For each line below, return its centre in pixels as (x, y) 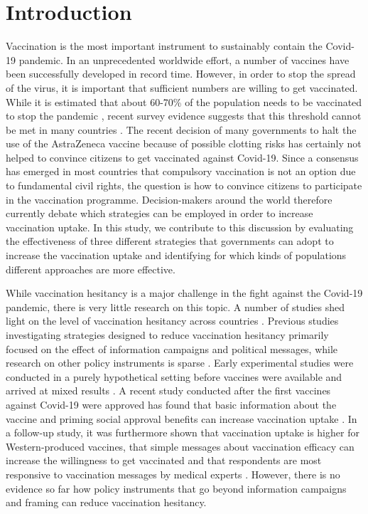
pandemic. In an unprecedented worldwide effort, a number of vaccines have (184, 59)
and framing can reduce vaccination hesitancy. (106, 502)
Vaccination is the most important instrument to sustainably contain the (164, 46)
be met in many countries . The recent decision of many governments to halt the (181, 129)
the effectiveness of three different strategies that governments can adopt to (170, 241)
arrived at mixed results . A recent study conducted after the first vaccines (168, 390)
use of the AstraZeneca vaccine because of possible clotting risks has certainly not (184, 143)
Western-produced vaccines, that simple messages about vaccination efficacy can (180, 446)
